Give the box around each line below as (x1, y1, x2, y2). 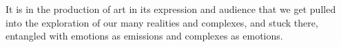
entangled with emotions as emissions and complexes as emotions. (6, 29, 283, 43)
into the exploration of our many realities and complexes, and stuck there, (6, 15, 318, 29)
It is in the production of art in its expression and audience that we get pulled (6, 2, 336, 16)
